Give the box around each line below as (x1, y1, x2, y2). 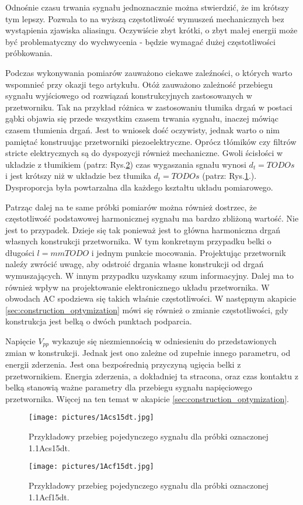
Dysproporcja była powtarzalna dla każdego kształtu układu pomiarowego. (5, 181, 273, 193)
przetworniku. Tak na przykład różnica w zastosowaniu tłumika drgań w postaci (5, 101, 292, 113)
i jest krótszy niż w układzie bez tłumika (5, 170, 151, 182)
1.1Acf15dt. (29, 490, 69, 503)
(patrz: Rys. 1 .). (202, 170, 257, 182)
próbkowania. (5, 47, 53, 59)
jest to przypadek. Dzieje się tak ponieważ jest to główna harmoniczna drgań (5, 223, 281, 236)
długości (5, 246, 34, 258)
